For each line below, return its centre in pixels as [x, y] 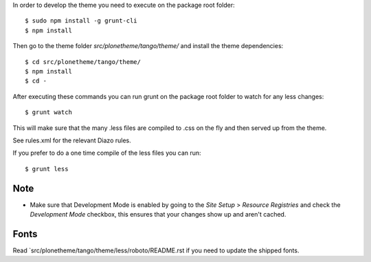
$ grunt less [47, 169]
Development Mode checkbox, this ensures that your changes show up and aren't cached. [158, 214]
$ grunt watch [48, 112]
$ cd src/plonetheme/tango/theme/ [83, 62]
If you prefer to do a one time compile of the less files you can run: [107, 153]
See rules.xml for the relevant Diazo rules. [72, 140]
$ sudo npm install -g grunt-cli [81, 21]
